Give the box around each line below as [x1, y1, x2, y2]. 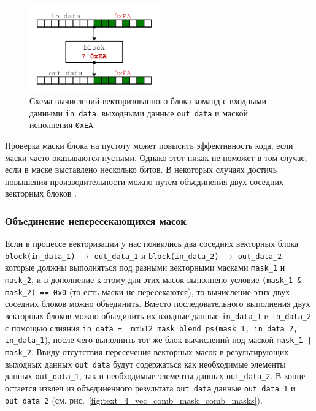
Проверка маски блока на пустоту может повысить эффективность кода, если [5, 139, 293, 151]
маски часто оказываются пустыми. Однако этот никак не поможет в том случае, [5, 151, 307, 164]
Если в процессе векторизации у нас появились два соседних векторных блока [5, 237, 299, 250]
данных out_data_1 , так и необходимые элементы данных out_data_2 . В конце [5, 369, 306, 382]
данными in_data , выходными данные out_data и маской [29, 106, 249, 119]
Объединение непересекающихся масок [5, 213, 187, 228]
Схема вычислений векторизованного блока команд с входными [29, 94, 267, 107]
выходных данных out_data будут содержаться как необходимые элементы [5, 357, 286, 370]
